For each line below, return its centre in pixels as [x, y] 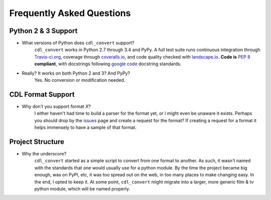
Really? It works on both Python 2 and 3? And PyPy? [76, 73]
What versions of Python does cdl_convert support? [78, 43]
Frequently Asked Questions [70, 13]
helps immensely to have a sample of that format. [85, 127]
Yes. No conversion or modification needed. [80, 80]
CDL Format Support [42, 94]
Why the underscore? [44, 154]
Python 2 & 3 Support [43, 31]
